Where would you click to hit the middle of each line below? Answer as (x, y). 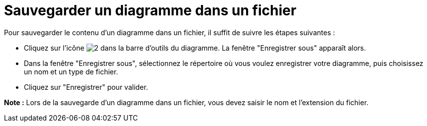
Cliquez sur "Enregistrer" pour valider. (86, 87)
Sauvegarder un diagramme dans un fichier (150, 10)
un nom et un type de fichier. (71, 71)
